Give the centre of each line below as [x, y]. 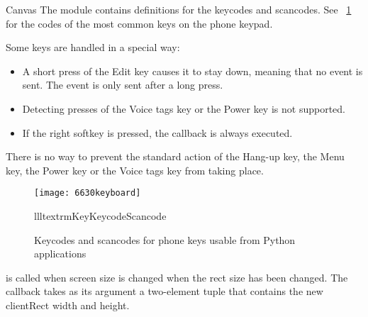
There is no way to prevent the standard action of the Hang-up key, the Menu [175, 156]
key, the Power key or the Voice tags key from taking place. [135, 170]
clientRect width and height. [68, 305]
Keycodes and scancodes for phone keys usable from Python [165, 239]
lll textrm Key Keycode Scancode [100, 216]
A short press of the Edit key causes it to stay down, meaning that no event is [193, 71]
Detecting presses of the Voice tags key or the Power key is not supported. [184, 108]
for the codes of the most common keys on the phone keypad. [139, 23]
